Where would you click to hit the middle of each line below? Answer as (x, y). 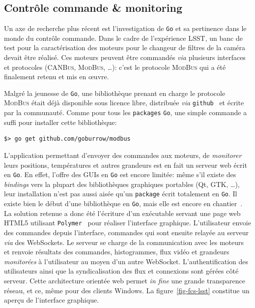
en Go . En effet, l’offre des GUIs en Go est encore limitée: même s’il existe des (120, 174)
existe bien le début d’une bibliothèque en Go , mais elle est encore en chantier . (123, 203)
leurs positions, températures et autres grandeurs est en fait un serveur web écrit (126, 165)
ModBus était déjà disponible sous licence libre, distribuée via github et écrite (124, 103)
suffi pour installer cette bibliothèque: (60, 122)
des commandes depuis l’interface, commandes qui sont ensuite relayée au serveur (127, 232)
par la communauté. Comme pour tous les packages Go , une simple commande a (126, 112)
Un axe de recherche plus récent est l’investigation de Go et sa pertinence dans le (125, 28)
